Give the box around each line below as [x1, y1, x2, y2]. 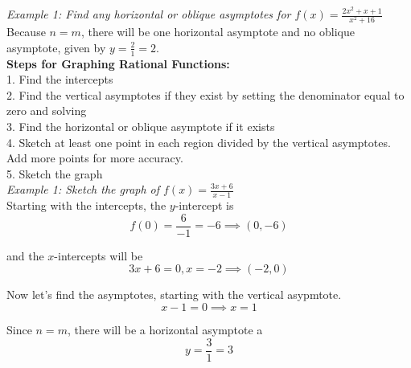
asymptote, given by [6, 39, 106, 55]
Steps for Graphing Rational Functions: [6, 55, 230, 72]
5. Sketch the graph [6, 165, 103, 182]
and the [6, 247, 44, 264]
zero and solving [6, 102, 87, 119]
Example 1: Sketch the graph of [6, 181, 160, 198]
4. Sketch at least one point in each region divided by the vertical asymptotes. [6, 133, 391, 150]
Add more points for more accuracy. [6, 149, 183, 166]
